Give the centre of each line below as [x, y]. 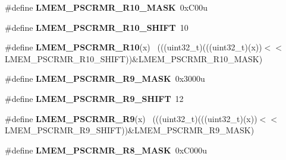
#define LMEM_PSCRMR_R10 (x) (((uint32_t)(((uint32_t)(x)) [133, 47]
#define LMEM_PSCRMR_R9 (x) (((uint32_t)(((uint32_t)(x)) [131, 118]
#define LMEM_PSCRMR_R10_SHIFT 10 [97, 27]
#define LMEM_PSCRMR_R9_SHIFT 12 [94, 98]
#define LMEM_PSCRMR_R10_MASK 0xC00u [106, 7]
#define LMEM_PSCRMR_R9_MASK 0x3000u [105, 79]
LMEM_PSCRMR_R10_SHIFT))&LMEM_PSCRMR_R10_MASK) [134, 58]
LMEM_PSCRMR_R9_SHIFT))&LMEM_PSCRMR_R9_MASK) [130, 130]
